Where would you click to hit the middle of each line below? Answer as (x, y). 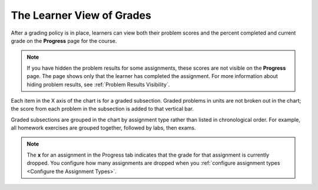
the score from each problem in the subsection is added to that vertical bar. (102, 109)
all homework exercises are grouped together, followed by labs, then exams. (103, 128)
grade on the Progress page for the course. (64, 40)
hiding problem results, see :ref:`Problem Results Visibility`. (98, 84)
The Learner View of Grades (81, 15)
